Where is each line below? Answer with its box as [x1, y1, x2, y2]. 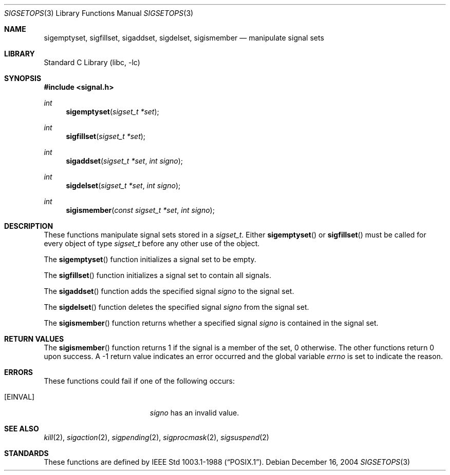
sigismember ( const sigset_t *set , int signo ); [66, 206, 215, 214]
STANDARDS [4, 449, 49, 458]
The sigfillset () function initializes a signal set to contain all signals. [44, 271, 271, 280]
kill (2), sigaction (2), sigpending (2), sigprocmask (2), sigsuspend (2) [44, 433, 269, 442]
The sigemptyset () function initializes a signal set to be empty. [44, 255, 256, 264]
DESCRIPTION [4, 222, 53, 230]
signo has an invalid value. [149, 408, 239, 417]
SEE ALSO [4, 424, 39, 433]
